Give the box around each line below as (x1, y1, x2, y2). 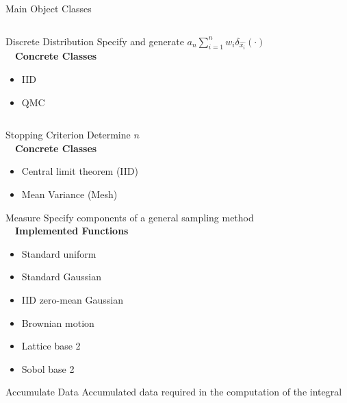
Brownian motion (21, 315, 94, 330)
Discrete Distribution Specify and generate (5, 34, 184, 48)
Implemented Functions (15, 223, 129, 238)
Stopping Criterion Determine (5, 127, 131, 142)
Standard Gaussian (21, 269, 102, 284)
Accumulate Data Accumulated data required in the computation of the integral (5, 384, 342, 399)
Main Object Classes (5, 1, 92, 15)
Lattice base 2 (21, 339, 81, 353)
